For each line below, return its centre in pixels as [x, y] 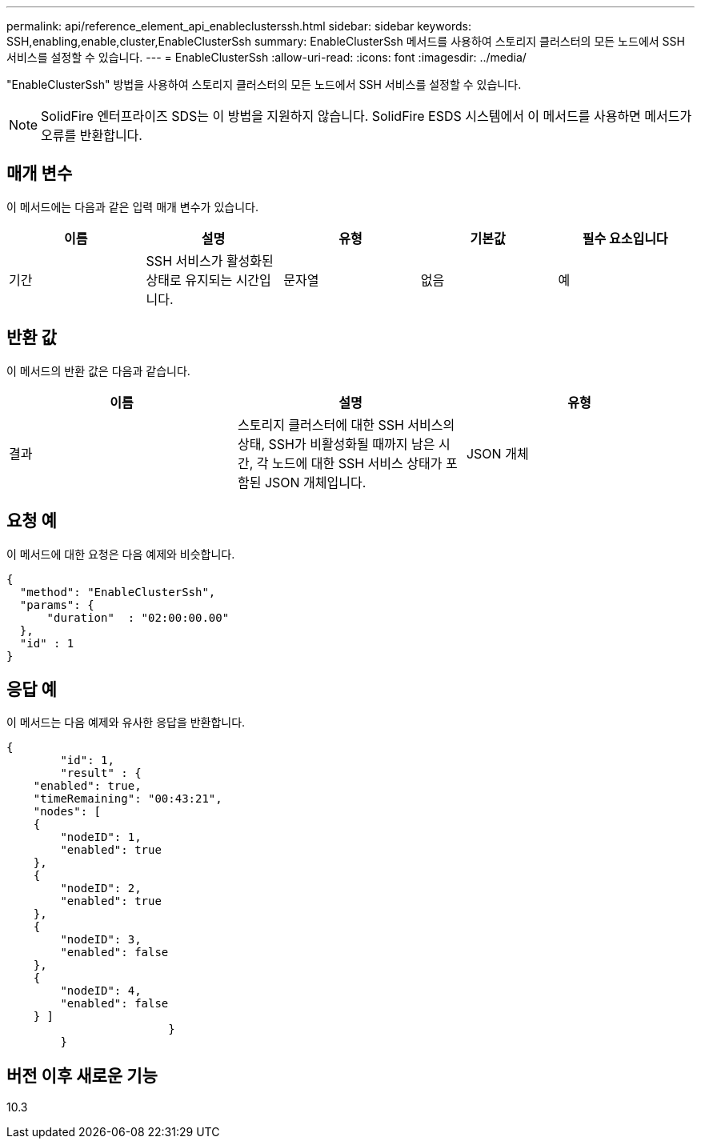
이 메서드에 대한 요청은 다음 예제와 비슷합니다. [121, 554]
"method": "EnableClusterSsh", [118, 592]
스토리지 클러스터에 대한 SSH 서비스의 [346, 424]
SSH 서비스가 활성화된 [210, 260]
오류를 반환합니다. [92, 135]
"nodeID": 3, [101, 940]
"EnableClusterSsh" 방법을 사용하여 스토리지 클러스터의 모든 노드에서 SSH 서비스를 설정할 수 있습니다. [264, 84]
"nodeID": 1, [101, 837]
